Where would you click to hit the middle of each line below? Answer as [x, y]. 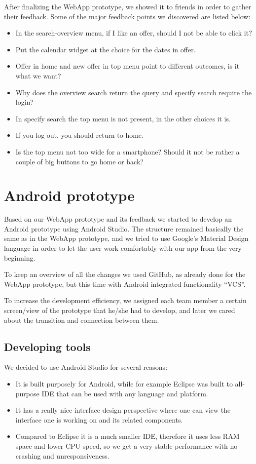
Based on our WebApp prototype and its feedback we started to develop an [118, 219]
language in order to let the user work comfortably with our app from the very [123, 248]
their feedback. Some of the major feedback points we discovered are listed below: [127, 16]
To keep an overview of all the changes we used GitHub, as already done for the [125, 274]
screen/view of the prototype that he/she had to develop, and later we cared [120, 310]
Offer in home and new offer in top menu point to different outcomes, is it [128, 66]
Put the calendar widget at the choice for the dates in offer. [106, 49]
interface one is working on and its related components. [99, 419]
